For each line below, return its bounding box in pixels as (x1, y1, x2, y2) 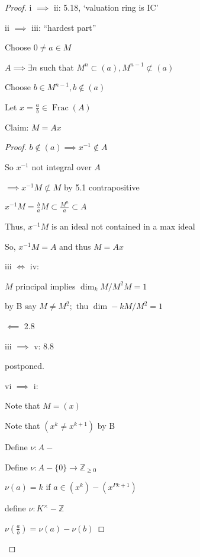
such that (40, 61, 74, 73)
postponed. (5, 359, 44, 372)
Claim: (5, 120, 29, 133)
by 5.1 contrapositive (63, 180, 140, 193)
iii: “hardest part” (31, 21, 96, 33)
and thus (59, 240, 91, 252)
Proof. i (5, 1, 32, 13)
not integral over (31, 160, 92, 173)
